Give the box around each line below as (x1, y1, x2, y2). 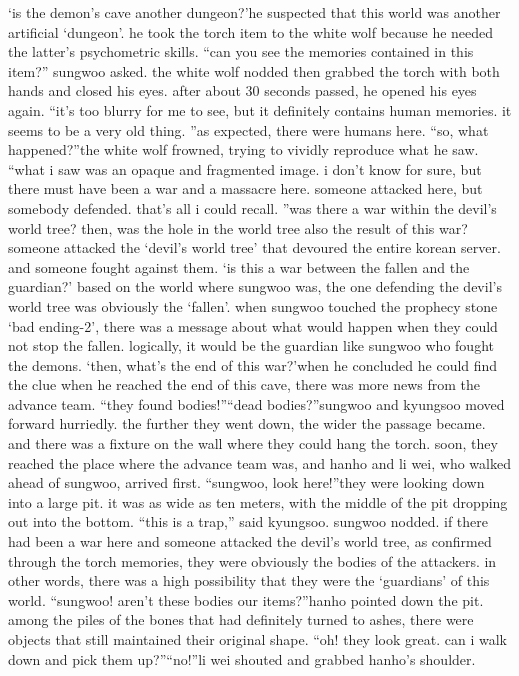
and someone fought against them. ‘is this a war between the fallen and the (8, 256, 470, 277)
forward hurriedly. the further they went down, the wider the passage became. (8, 413, 486, 434)
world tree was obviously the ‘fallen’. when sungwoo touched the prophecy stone (8, 295, 498, 316)
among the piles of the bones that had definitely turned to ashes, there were (8, 609, 474, 630)
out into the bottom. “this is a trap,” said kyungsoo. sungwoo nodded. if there (8, 511, 489, 532)
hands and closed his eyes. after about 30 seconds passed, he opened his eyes (8, 80, 477, 101)
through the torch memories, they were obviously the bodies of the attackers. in (8, 550, 497, 571)
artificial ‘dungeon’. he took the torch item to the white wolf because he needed (8, 21, 494, 42)
